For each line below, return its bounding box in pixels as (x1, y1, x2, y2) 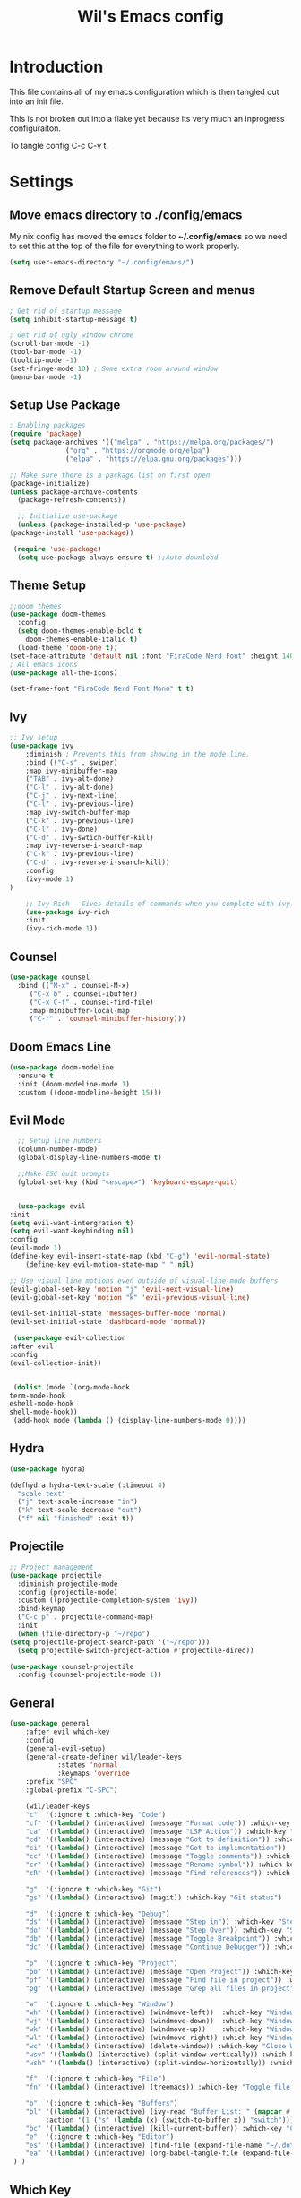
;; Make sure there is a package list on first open (9, 471, 211, 480)
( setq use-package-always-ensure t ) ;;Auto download (17, 553, 219, 562)
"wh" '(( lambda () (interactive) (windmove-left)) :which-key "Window (25, 2008, 295, 2018)
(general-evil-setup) (25, 1744, 106, 1753)
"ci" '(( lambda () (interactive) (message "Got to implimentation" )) (25, 1844, 287, 1853)
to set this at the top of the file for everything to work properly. (9, 240, 240, 251)
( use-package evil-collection (13, 1334, 126, 1343)
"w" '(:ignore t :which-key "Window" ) (25, 2000, 175, 2009)
